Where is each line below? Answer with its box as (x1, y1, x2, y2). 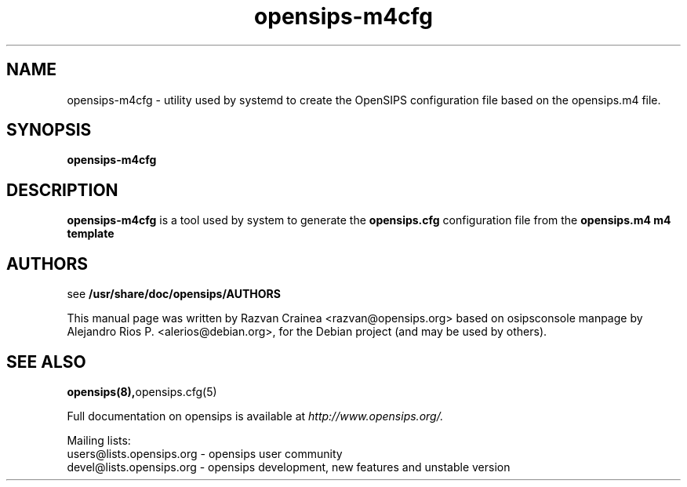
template (67, 227, 114, 241)
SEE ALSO (6, 351, 86, 372)
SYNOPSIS (6, 120, 92, 140)
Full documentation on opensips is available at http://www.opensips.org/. (67, 409, 444, 423)
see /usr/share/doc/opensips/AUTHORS (67, 287, 281, 301)
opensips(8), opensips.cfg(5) (67, 384, 217, 398)
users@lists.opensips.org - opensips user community (67, 446, 343, 460)
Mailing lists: (67, 433, 131, 447)
